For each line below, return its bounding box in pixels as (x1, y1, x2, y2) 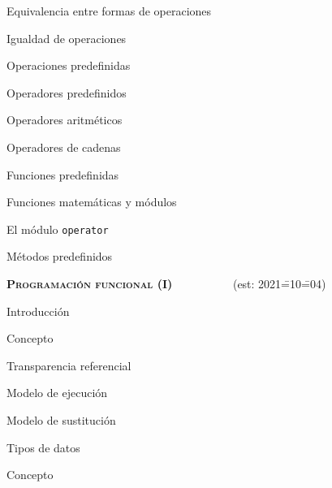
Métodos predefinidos (6, 248, 113, 265)
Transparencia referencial (6, 356, 132, 374)
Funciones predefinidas (6, 166, 119, 183)
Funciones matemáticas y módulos (6, 193, 177, 210)
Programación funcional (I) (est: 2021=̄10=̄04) (6, 275, 326, 292)
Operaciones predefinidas (6, 57, 131, 74)
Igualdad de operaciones (6, 29, 127, 46)
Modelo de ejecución (6, 384, 108, 401)
